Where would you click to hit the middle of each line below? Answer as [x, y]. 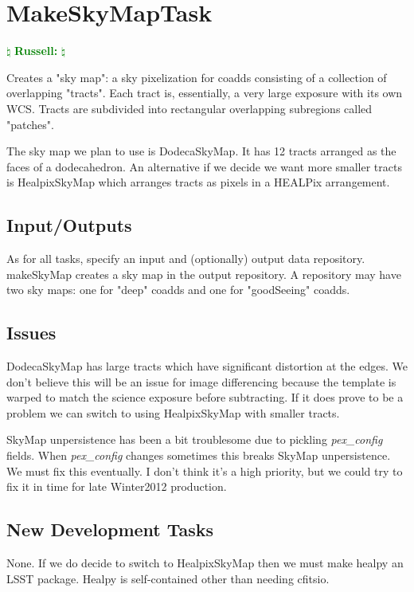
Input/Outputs [69, 225]
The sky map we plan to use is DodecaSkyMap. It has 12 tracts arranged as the [201, 151]
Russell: [36, 51]
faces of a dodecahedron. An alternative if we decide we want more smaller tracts [204, 166]
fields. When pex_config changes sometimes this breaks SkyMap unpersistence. [199, 455]
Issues [31, 333]
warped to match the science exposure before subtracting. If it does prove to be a [205, 397]
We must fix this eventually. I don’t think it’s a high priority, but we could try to [205, 470]
